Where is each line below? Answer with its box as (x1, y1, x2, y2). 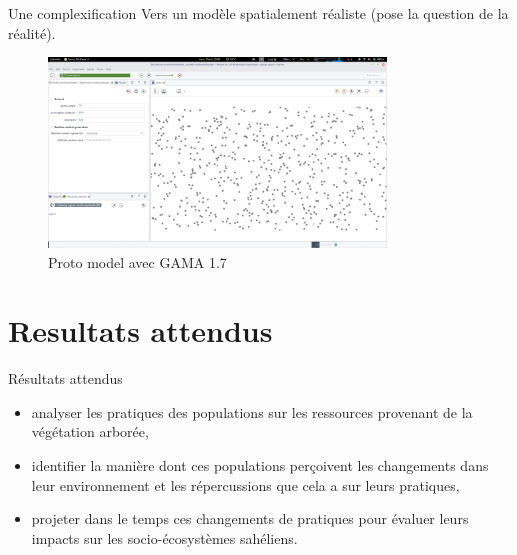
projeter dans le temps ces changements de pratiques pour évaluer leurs (31, 508, 469, 529)
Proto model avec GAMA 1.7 (48, 251, 227, 272)
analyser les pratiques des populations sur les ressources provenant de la (31, 401, 473, 422)
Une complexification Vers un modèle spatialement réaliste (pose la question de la (8, 3, 509, 23)
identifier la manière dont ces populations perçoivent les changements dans (31, 455, 489, 476)
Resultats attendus (8, 310, 273, 351)
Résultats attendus (8, 368, 123, 389)
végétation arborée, (31, 421, 149, 442)
